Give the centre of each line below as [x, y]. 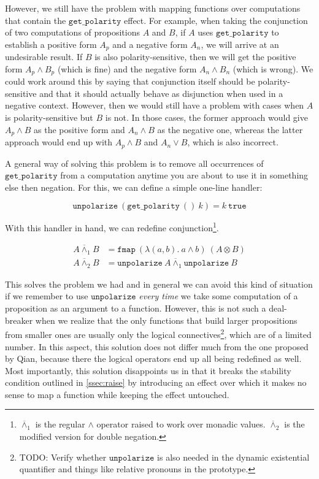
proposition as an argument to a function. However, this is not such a [136, 308]
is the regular [60, 424]
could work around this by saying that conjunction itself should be [130, 81]
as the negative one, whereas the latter [230, 129]
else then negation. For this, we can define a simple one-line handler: [134, 187]
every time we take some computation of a [218, 296]
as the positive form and [79, 129]
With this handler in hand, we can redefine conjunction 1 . [112, 227]
